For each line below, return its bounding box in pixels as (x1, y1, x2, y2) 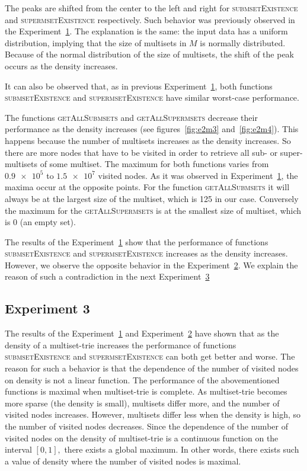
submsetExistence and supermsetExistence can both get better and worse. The (5, 350, 295, 363)
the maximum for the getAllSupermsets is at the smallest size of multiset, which (5, 204, 302, 216)
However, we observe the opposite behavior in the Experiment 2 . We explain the (5, 258, 298, 271)
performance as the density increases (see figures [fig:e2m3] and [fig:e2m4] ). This (5, 123, 299, 135)
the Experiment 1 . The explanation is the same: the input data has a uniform (5, 25, 288, 37)
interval (5, 443, 32, 456)
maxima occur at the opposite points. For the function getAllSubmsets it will (5, 181, 290, 193)
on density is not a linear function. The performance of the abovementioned (5, 373, 280, 386)
